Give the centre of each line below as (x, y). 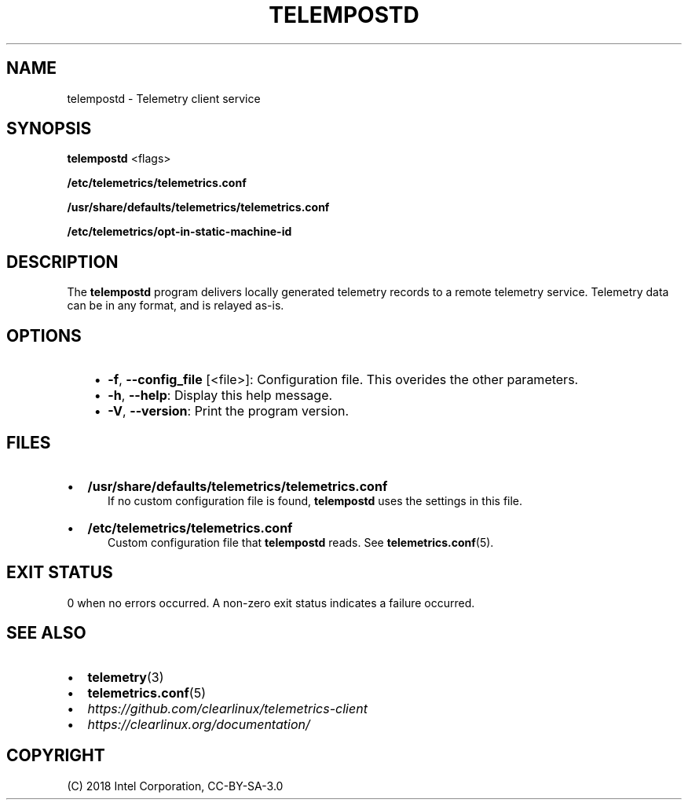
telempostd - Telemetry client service (164, 98)
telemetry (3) (126, 677)
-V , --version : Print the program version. (229, 411)
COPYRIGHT (56, 756)
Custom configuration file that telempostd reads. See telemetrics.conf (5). (301, 542)
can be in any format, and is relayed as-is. (176, 306)
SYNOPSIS (49, 129)
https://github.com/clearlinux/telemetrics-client (227, 708)
